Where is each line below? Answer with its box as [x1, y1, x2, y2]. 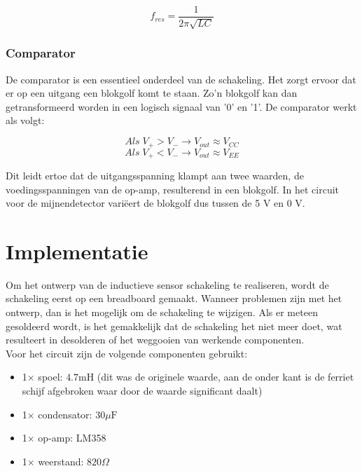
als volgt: [6, 113, 45, 128]
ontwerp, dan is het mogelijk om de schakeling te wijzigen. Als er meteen [6, 305, 318, 320]
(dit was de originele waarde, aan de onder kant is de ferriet [97, 369, 354, 384]
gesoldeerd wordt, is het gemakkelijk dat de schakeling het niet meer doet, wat [6, 318, 342, 333]
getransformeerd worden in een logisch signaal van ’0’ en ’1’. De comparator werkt [6, 99, 357, 114]
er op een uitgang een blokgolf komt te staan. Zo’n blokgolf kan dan [6, 86, 298, 100]
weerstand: [38, 453, 84, 468]
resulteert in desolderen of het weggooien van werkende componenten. [6, 332, 305, 347]
